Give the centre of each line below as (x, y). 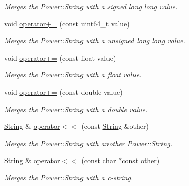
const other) (141, 160)
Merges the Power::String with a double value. (76, 109)
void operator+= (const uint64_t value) (67, 23)
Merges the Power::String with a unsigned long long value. (95, 41)
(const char (99, 160)
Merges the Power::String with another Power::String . (88, 143)
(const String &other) (115, 126)
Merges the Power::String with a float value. (73, 75)
